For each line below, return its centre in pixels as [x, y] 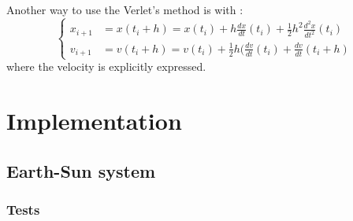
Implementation [94, 121]
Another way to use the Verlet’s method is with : [125, 10]
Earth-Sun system [81, 170]
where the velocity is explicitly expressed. [106, 66]
